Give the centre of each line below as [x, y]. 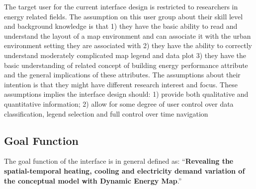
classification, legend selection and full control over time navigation [106, 113]
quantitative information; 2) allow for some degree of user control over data [119, 103]
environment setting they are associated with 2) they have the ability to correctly [128, 45]
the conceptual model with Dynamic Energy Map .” [93, 180]
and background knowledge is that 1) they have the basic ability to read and [121, 26]
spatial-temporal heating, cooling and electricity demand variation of [125, 170]
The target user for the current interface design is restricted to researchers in [121, 6]
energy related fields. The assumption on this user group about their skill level [124, 16]
